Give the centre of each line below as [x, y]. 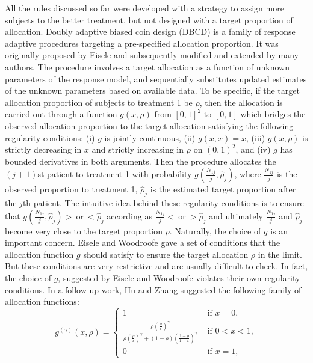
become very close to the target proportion [84, 230]
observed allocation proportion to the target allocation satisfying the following [149, 125]
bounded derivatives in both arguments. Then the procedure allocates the [141, 161]
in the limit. [280, 254]
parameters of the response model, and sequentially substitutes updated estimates [156, 78]
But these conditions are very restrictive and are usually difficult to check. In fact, [156, 266]
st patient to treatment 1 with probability [115, 174]
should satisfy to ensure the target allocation [166, 254]
